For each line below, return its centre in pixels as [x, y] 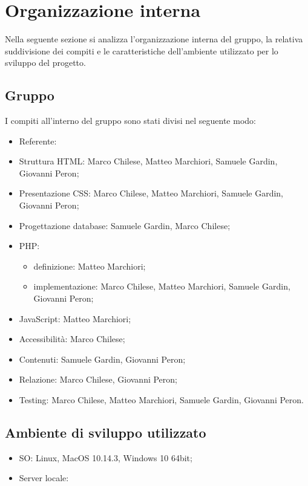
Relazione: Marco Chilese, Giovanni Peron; [98, 379]
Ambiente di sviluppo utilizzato [106, 432]
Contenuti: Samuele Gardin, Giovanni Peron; [102, 359]
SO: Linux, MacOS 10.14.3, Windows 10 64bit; [106, 457]
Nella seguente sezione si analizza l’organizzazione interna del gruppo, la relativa [154, 39]
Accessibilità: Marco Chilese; [72, 339]
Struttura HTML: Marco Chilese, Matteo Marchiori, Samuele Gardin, [148, 161]
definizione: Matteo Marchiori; [90, 266]
